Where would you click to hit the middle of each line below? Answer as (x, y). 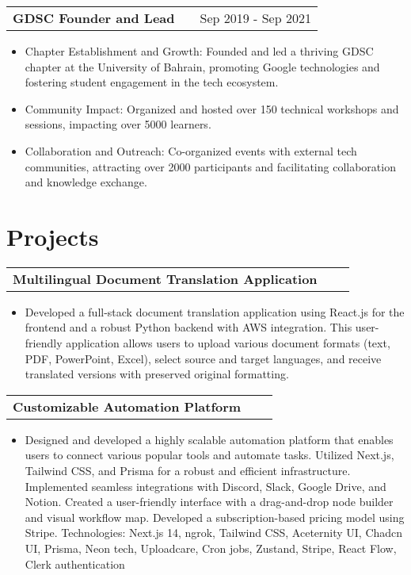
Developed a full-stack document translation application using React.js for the (215, 311)
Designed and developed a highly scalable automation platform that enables (209, 439)
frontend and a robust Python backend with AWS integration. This (188, 327)
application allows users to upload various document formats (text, (228, 343)
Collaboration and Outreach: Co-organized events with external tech (191, 150)
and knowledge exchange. (86, 182)
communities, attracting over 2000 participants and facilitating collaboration (210, 166)
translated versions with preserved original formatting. (157, 374)
